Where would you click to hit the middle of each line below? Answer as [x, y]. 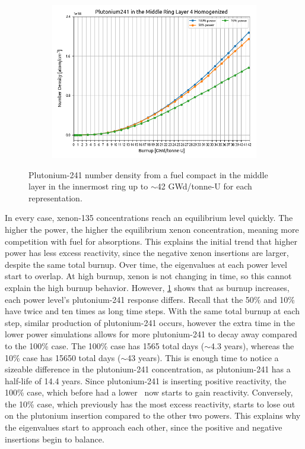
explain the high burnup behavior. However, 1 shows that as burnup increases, [147, 287]
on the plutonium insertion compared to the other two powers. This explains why [153, 415]
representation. [55, 197]
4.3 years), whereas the [252, 345]
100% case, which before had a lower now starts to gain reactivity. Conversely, [149, 392]
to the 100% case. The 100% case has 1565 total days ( [105, 345]
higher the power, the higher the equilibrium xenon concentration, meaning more [152, 229]
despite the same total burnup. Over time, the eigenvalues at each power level [146, 264]
